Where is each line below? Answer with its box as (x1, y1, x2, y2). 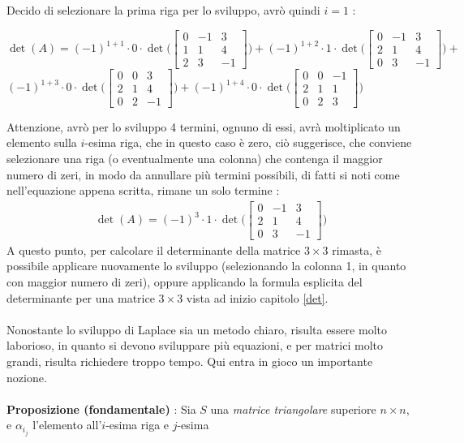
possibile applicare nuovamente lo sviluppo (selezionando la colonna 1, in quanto (6, 257, 406, 274)
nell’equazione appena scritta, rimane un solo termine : (6, 182, 280, 199)
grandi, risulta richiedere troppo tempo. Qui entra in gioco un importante (6, 353, 373, 370)
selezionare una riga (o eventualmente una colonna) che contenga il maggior (6, 149, 383, 166)
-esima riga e (105, 416, 170, 433)
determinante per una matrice (6, 289, 155, 306)
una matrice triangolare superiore (210, 400, 376, 417)
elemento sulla (6, 134, 77, 151)
